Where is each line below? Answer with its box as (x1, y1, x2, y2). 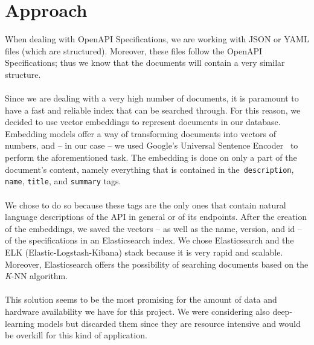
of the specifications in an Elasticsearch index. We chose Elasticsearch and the (5, 234, 294, 247)
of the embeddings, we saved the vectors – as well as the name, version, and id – (5, 222, 303, 234)
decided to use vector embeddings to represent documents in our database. (5, 115, 281, 128)
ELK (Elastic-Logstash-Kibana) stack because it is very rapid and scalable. (5, 245, 283, 258)
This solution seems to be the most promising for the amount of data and (5, 293, 277, 306)
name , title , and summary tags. (5, 175, 121, 187)
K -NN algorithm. (5, 269, 68, 282)
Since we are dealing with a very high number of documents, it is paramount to (5, 92, 299, 105)
